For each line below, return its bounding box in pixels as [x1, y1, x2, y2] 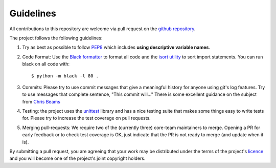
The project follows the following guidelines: [9, 35, 103, 41]
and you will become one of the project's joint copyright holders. [9, 155, 146, 161]
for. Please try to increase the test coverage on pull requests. [22, 115, 151, 121]
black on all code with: [22, 61, 70, 67]
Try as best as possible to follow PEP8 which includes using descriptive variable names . [22, 44, 211, 51]
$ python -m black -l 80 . [31, 73, 99, 79]
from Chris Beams [22, 98, 61, 104]
